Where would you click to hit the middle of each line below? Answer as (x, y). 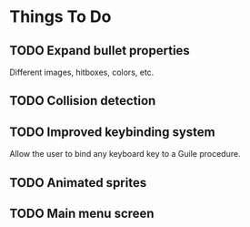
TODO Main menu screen (82, 213)
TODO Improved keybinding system (112, 132)
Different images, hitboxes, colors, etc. (82, 72)
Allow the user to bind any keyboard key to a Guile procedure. (125, 154)
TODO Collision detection (83, 101)
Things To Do (60, 17)
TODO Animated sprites (78, 183)
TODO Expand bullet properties (100, 51)
